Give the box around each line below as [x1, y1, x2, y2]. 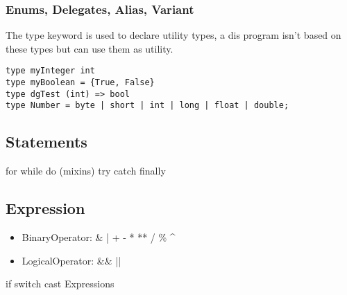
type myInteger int [6, 66, 95, 76]
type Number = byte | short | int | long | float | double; [6, 100, 289, 111]
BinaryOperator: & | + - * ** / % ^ [22, 230, 176, 244]
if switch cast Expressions [6, 276, 115, 291]
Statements [6, 131, 87, 152]
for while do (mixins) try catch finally [6, 163, 166, 178]
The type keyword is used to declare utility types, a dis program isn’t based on [6, 28, 341, 42]
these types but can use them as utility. [6, 41, 173, 55]
